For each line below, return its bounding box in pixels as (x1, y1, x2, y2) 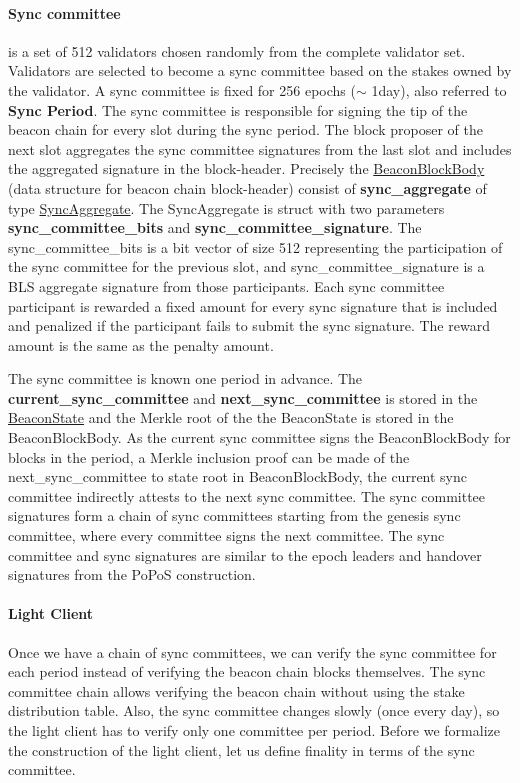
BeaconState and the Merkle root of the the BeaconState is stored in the (8, 407, 454, 428)
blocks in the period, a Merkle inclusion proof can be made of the (8, 446, 410, 467)
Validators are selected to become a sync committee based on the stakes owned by (8, 60, 512, 81)
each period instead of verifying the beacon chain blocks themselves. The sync (8, 661, 486, 682)
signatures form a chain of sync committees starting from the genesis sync (8, 505, 461, 526)
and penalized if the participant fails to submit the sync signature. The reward (8, 315, 490, 336)
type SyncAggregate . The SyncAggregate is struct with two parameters (8, 197, 445, 218)
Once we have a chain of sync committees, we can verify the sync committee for (8, 641, 497, 662)
